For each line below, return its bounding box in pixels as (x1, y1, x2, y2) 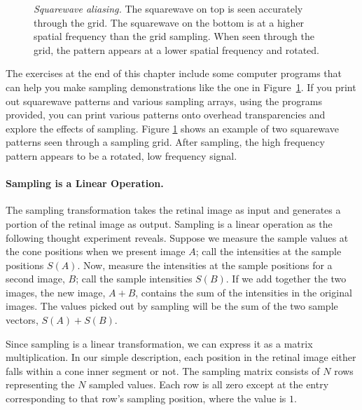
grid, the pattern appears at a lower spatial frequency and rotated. (34, 42, 319, 57)
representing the (6, 377, 75, 392)
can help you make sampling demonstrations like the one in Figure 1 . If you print (6, 79, 356, 94)
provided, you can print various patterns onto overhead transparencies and (6, 107, 326, 122)
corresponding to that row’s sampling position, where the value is (6, 391, 286, 406)
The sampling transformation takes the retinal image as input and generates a (6, 203, 341, 217)
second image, (6, 271, 65, 286)
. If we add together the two (225, 271, 347, 286)
